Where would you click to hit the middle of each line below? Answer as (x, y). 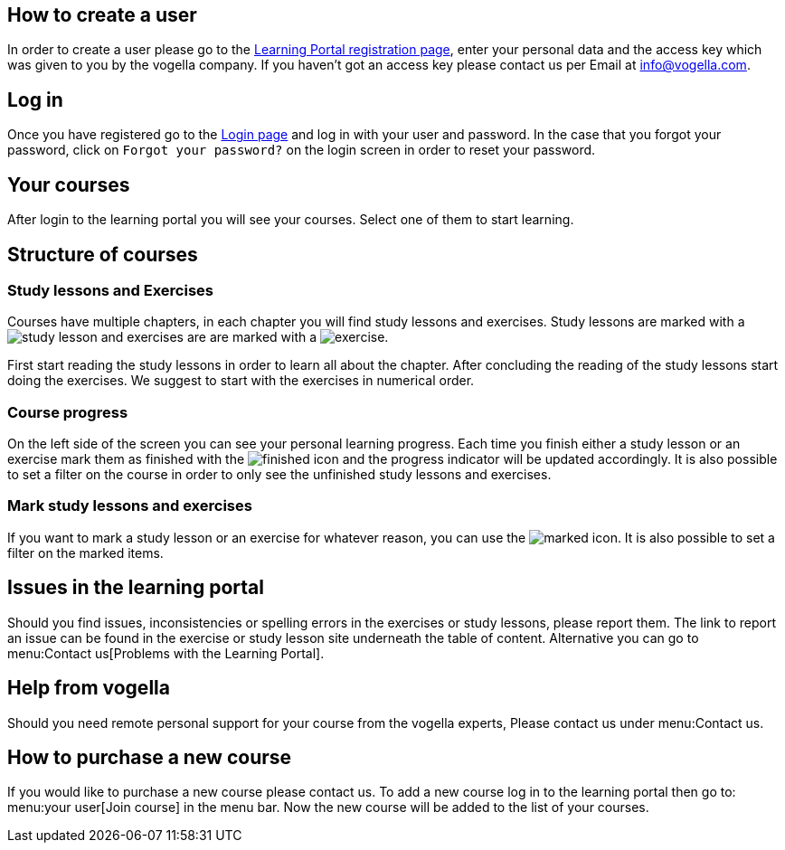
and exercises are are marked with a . (245, 337)
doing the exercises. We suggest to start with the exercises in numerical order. (241, 381)
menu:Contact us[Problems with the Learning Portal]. (166, 653)
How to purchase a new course (150, 757)
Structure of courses (103, 254)
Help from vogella (89, 688)
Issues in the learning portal (136, 588)
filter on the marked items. (85, 552)
